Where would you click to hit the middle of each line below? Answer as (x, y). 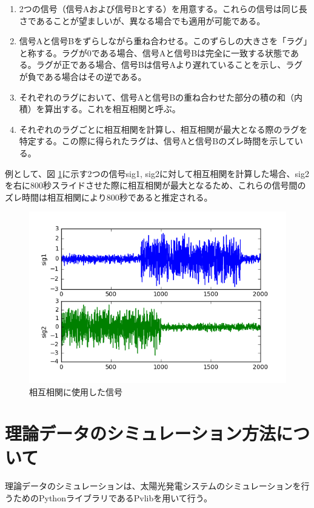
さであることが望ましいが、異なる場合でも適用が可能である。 (142, 20)
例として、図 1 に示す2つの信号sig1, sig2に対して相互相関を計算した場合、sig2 (157, 173)
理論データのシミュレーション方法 (140, 433)
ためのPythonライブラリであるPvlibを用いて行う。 (113, 498)
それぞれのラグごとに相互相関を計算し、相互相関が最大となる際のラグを (163, 129)
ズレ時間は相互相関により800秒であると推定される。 (109, 197)
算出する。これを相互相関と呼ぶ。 (112, 109)
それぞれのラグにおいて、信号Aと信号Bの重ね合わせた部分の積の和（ (157, 97)
